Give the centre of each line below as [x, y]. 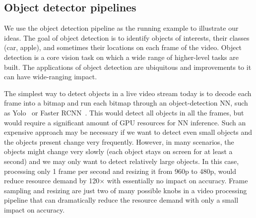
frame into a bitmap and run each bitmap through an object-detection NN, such [126, 103]
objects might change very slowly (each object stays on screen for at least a [118, 151]
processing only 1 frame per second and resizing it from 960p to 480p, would [120, 171]
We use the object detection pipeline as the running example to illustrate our [121, 28]
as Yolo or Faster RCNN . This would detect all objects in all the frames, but [124, 112]
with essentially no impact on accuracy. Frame [177, 181]
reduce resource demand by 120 [52, 181]
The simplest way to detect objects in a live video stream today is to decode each [128, 93]
